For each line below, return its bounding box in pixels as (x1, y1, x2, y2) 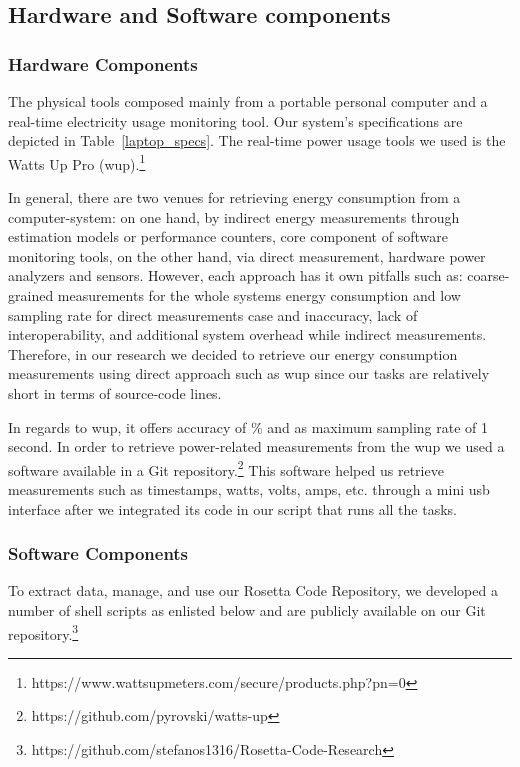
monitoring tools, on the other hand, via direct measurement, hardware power (8, 245, 486, 266)
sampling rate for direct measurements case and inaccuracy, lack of (8, 304, 418, 325)
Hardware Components (8, 51, 198, 76)
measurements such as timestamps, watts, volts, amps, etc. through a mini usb (8, 479, 490, 499)
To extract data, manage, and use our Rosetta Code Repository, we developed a (8, 580, 498, 601)
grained (8, 285, 54, 305)
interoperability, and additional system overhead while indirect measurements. (8, 324, 487, 345)
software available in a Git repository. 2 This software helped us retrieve (8, 456, 444, 480)
